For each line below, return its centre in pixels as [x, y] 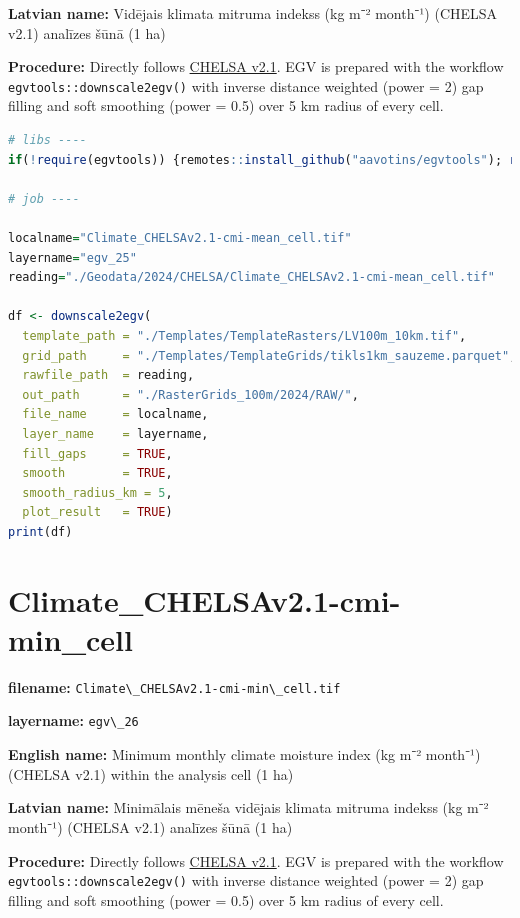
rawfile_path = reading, [108, 375]
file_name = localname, [115, 414]
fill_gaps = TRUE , [97, 453]
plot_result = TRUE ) [97, 512]
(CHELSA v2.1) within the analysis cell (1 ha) [151, 773]
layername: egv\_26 [73, 720]
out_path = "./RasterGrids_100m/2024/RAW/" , [190, 394]
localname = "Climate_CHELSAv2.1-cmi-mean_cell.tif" [180, 238]
